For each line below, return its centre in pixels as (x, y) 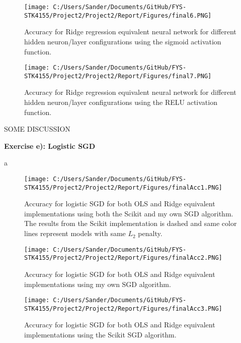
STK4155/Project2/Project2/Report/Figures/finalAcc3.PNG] (123, 308)
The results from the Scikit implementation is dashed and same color (131, 223)
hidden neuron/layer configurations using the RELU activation (121, 102)
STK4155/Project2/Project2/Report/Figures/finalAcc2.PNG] (123, 258)
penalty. (150, 233)
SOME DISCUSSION (37, 129)
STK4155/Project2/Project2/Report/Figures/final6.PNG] (118, 15)
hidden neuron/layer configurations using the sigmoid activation (123, 41)
